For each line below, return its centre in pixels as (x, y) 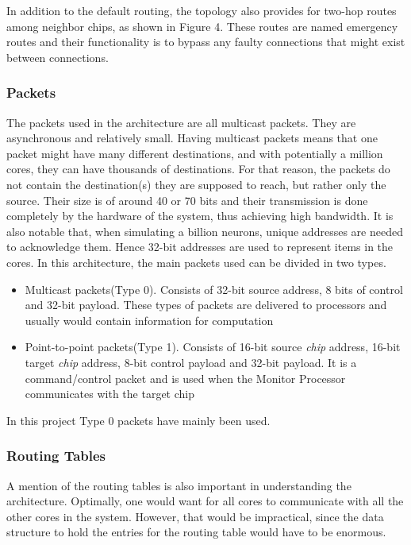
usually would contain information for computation (149, 320)
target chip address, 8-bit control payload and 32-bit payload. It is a (191, 362)
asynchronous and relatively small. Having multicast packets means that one (192, 138)
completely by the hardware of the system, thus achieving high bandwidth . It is (200, 216)
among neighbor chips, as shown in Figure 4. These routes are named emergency (202, 26)
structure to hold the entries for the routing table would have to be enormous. (196, 532)
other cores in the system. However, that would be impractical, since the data (195, 516)
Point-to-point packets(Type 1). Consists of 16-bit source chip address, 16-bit (213, 347)
